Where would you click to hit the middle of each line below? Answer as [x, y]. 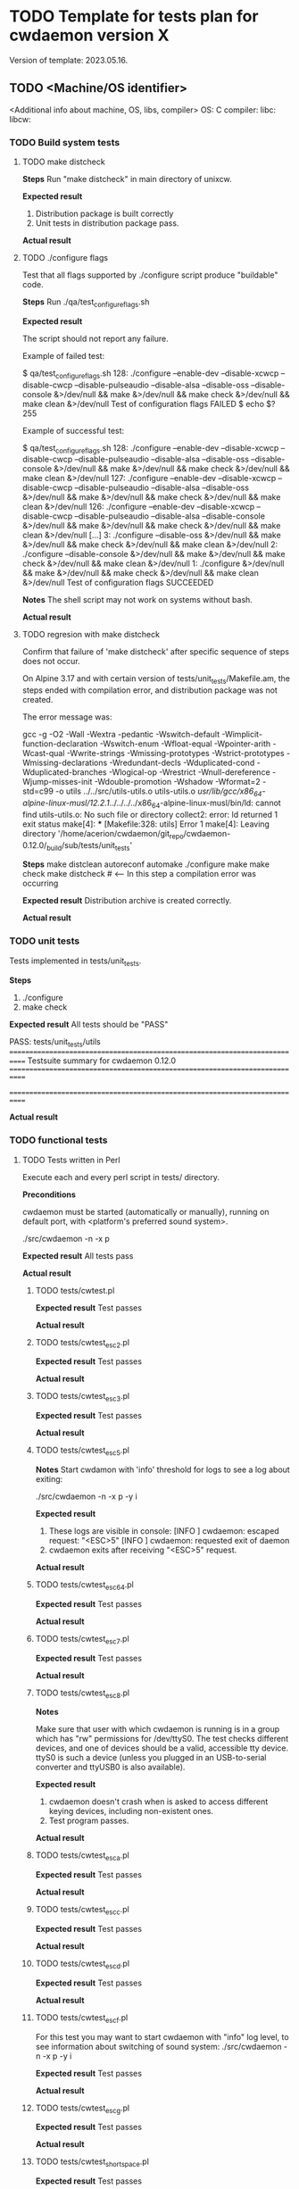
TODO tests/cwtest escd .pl [83, 1964]
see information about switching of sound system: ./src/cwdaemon [158, 2046]
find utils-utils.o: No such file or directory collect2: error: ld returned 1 [150, 814]
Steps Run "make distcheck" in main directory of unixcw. [127, 179]
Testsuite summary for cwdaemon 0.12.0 [102, 1061]
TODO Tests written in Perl [71, 1160]
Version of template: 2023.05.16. [68, 60]
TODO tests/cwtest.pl [75, 1290]
